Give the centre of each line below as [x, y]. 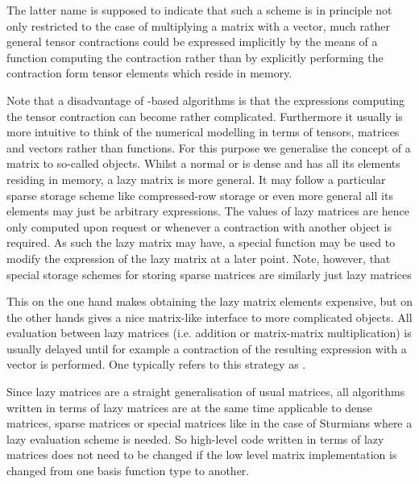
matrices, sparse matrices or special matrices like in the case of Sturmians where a [209, 423]
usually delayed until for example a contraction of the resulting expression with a [207, 348]
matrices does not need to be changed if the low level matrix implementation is [202, 455]
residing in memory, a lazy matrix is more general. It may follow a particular [196, 179]
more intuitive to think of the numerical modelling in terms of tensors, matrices [203, 132]
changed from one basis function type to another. [128, 471]
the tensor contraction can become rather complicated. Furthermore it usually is [205, 116]
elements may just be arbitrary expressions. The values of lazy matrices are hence [208, 211]
